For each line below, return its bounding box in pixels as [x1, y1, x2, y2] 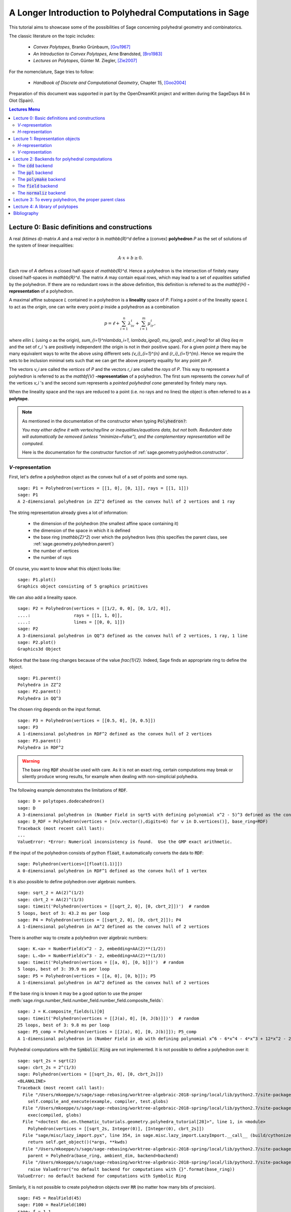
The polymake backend [17, 176, 65, 182]
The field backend [17, 183, 58, 189]
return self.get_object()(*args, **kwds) [27, 1139, 128, 1145]
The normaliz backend [17, 190, 65, 196]
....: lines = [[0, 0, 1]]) [17, 619, 126, 625]
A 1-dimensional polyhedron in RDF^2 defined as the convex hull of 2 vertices [17, 731, 212, 737]
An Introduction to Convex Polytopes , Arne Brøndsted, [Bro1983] [33, 51, 162, 57]
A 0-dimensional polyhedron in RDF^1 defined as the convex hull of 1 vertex [17, 868, 207, 874]
